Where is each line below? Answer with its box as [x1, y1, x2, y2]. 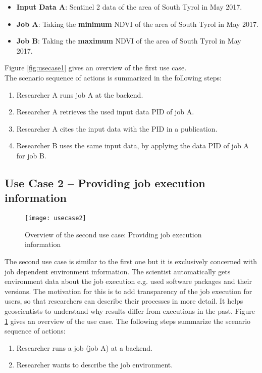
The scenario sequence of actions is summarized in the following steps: [5, 72, 222, 82]
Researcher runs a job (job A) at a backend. [16, 342, 152, 353]
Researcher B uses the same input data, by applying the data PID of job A [16, 140, 249, 151]
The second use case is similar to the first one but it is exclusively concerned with [5, 256, 257, 266]
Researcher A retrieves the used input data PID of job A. [16, 106, 194, 117]
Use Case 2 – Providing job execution [5, 175, 205, 190]
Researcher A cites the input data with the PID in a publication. [16, 123, 218, 134]
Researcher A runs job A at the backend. [16, 89, 143, 100]
